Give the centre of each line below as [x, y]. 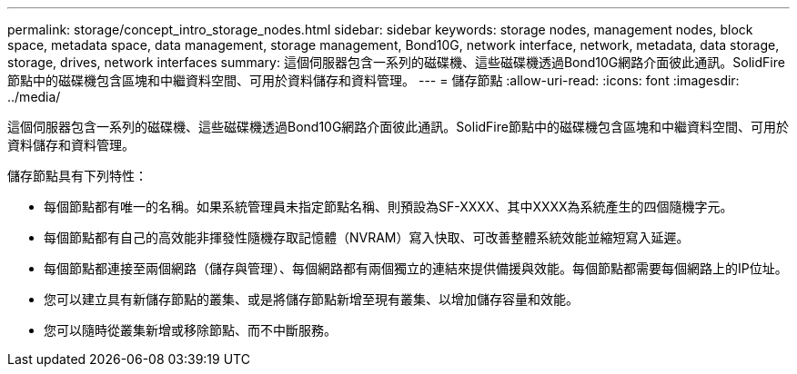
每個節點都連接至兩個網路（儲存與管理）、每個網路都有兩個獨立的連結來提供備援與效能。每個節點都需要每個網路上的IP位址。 [416, 268]
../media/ [34, 97]
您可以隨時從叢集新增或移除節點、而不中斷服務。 [190, 330]
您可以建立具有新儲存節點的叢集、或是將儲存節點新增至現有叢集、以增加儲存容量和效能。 [311, 299]
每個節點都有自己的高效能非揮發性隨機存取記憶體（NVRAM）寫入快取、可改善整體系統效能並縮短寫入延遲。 [367, 237]
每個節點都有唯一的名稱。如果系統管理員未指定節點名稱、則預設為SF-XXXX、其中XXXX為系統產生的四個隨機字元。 [388, 207]
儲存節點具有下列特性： [77, 176]
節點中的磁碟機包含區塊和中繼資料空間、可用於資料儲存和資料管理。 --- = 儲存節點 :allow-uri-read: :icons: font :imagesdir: [373, 80]
